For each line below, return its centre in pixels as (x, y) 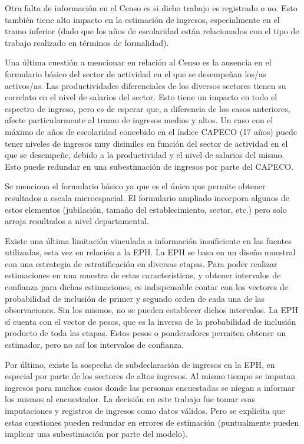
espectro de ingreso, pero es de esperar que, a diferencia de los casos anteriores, (148, 108)
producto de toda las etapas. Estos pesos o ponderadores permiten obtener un (146, 333)
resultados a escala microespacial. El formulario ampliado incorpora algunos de (147, 197)
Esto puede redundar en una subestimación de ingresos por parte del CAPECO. (149, 166)
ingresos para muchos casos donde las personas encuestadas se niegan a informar (150, 387)
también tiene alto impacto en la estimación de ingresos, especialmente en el (142, 19)
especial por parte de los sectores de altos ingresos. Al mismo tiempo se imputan (150, 376)
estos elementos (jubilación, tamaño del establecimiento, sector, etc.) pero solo (146, 209)
